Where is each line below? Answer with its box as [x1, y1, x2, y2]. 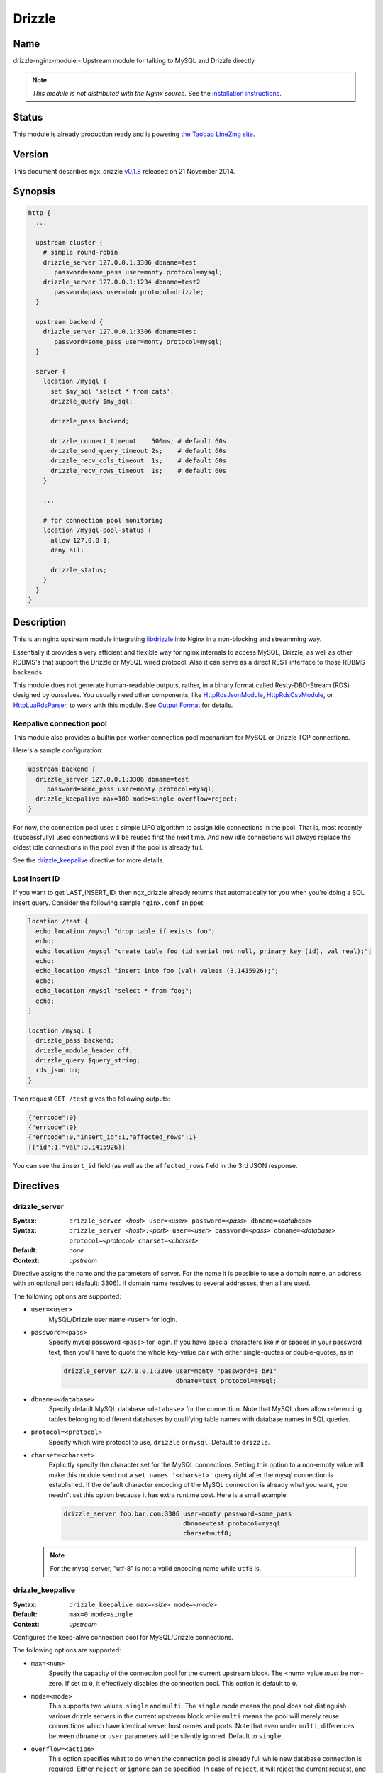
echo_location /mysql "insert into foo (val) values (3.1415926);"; [35, 967, 279, 975]
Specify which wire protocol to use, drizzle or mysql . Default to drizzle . [48, 1438, 270, 1446]
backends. [13, 667, 44, 677]
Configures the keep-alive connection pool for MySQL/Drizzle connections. [13, 1633, 233, 1642]
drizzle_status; [50, 566, 107, 574]
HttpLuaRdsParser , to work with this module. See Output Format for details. [13, 701, 233, 709]
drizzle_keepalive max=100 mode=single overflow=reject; [35, 795, 238, 803]
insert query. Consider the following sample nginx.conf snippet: [13, 898, 206, 907]
